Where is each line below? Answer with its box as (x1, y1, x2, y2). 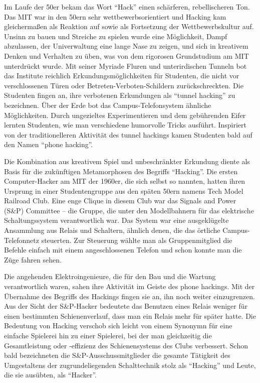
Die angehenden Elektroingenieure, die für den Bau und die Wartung (4, 271, 216, 282)
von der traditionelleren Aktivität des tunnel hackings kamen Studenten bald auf (4, 129, 252, 140)
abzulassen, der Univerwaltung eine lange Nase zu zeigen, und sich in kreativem (4, 41, 248, 51)
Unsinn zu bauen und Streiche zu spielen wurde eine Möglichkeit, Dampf (4, 31, 227, 41)
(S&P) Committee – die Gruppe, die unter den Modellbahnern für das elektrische (4, 205, 254, 215)
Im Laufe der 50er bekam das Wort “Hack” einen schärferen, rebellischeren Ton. (4, 2, 250, 12)
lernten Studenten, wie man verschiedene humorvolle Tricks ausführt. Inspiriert (4, 119, 246, 130)
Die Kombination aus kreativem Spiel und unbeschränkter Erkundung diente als (4, 156, 250, 166)
